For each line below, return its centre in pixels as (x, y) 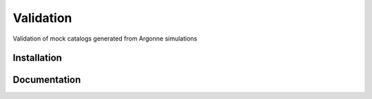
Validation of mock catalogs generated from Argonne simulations (105, 38)
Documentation (47, 80)
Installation (37, 58)
